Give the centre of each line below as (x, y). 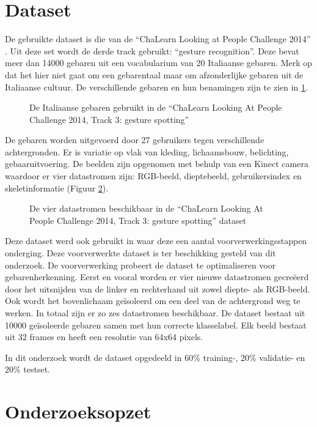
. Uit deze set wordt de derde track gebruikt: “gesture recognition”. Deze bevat (152, 50)
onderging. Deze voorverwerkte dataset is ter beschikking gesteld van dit (140, 253)
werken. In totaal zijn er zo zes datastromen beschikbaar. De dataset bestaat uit (155, 313)
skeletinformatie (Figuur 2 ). (57, 188)
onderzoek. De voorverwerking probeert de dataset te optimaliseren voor (140, 265)
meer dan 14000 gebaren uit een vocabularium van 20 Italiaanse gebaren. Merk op (159, 63)
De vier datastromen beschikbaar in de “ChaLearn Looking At (146, 208)
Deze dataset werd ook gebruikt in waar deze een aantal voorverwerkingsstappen (156, 241)
